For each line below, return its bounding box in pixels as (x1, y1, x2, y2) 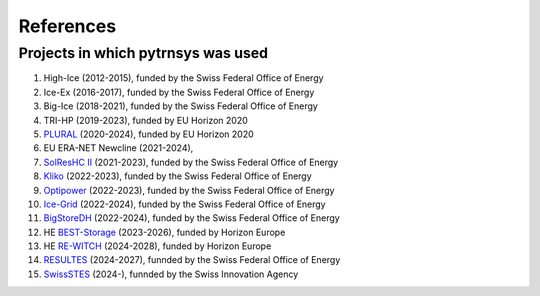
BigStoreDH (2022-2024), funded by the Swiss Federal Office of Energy (43, 212, 340, 224)
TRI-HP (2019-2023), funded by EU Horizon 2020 (43, 114, 249, 126)
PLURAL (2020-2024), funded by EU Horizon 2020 (43, 128, 254, 140)
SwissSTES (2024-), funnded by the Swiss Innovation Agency (43, 268, 299, 280)
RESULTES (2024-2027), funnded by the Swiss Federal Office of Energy (43, 254, 341, 266)
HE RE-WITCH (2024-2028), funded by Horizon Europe (43, 240, 272, 252)
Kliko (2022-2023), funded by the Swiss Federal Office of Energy (43, 170, 312, 182)
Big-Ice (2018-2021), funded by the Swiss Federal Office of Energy (43, 100, 319, 112)
